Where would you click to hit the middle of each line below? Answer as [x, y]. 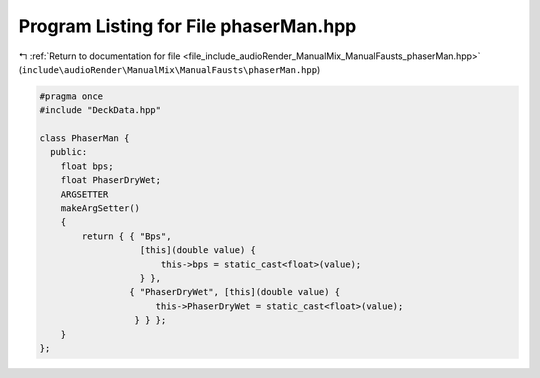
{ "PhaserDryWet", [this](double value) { [234, 292]
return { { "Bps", [126, 236]
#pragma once [71, 96]
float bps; [87, 166]
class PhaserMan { [84, 138]
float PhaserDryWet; [111, 180]
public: [69, 152]
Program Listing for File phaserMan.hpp [187, 26]
